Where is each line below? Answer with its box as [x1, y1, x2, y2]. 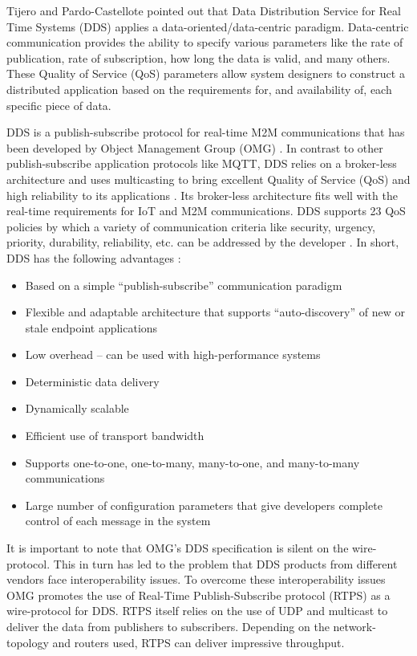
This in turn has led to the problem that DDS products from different [53, 555, 398, 572]
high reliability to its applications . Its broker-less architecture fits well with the [6, 186, 398, 203]
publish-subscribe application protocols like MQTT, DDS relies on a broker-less [6, 155, 397, 172]
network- [333, 618, 376, 634]
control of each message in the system [25, 512, 211, 529]
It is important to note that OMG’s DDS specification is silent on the [6, 540, 349, 556]
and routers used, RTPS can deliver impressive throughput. [52, 634, 345, 650]
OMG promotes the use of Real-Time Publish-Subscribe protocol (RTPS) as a [6, 586, 391, 603]
